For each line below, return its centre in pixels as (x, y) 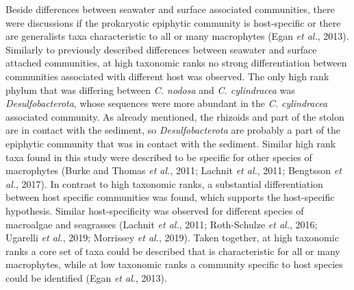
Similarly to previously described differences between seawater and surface (161, 49)
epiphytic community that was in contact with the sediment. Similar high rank (171, 143)
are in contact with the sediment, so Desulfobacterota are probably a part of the (173, 130)
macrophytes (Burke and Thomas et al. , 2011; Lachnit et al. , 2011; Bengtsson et (174, 170)
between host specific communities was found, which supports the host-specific (170, 197)
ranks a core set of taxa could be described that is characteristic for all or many (173, 251)
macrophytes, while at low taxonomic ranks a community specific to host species (174, 264)
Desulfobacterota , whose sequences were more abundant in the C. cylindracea (167, 103)
